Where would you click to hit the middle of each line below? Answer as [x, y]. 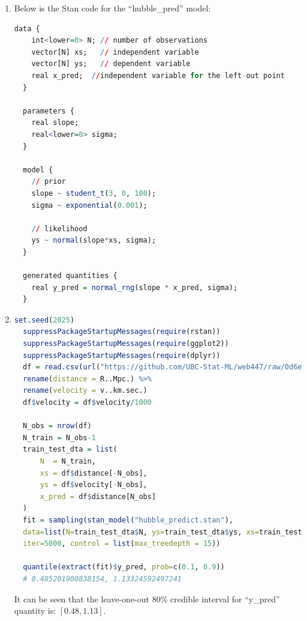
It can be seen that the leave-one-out [82, 598]
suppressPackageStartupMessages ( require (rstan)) [122, 332]
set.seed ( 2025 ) [44, 320]
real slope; [55, 123]
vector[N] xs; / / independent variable [115, 52]
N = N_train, [68, 461]
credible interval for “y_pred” [225, 598]
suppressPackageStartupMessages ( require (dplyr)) [122, 355]
